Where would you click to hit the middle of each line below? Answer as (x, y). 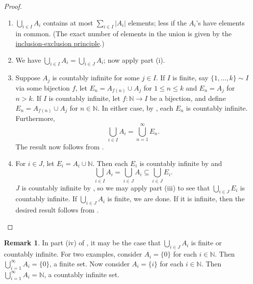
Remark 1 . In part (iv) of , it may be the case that (82, 243)
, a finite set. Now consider (89, 263)
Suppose (28, 78)
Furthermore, (35, 118)
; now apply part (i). (134, 59)
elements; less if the (157, 22)
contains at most (68, 22)
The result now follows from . (60, 147)
